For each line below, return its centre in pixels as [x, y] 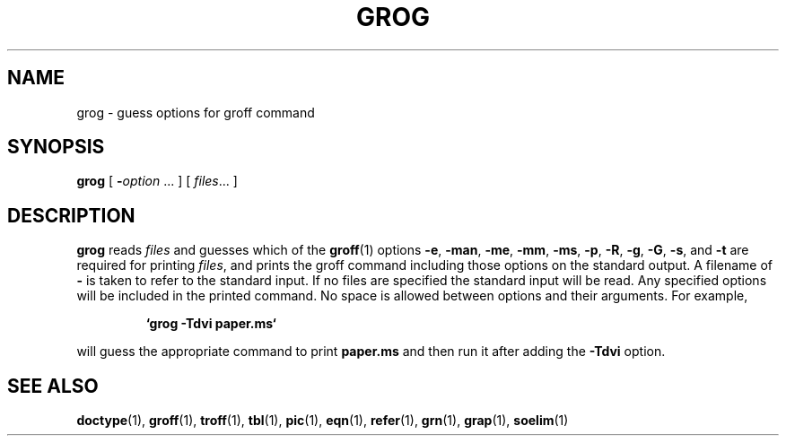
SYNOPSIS [56, 147]
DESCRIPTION [71, 215]
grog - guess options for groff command [196, 112]
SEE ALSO [53, 386]
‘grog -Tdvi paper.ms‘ [211, 324]
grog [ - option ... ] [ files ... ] [157, 181]
